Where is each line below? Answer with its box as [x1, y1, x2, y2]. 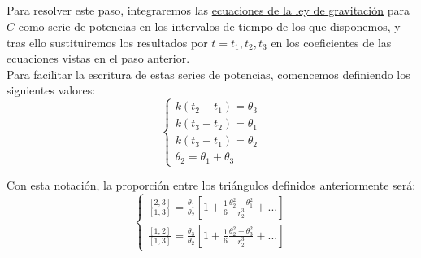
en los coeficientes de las [271, 33, 392, 50]
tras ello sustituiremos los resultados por [7, 33, 208, 50]
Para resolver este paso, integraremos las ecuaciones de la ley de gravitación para [7, 2, 410, 19]
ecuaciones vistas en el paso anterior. [7, 50, 190, 67]
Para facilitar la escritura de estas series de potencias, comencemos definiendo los [7, 65, 410, 82]
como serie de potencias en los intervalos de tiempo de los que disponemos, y [18, 17, 401, 34]
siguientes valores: [7, 81, 96, 98]
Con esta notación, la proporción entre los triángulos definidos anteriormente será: [7, 177, 416, 194]
